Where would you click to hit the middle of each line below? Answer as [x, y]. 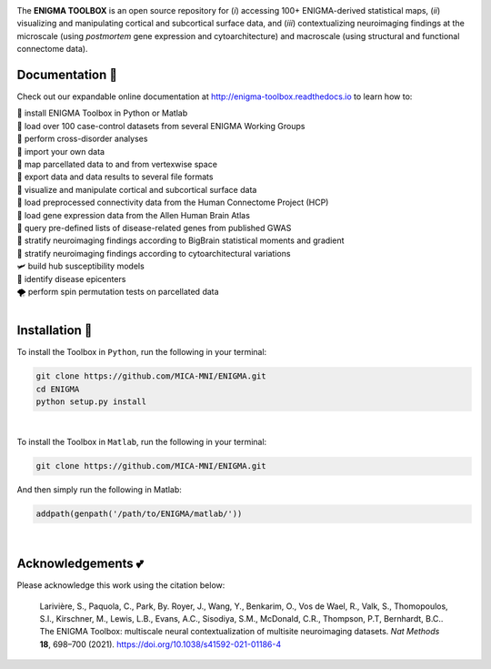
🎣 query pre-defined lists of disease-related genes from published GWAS [154, 228]
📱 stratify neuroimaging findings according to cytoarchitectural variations [154, 253]
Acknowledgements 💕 [80, 564]
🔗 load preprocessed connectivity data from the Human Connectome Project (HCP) [173, 203]
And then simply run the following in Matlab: [99, 490]
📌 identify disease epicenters [71, 279]
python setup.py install [91, 402]
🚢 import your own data [60, 151]
